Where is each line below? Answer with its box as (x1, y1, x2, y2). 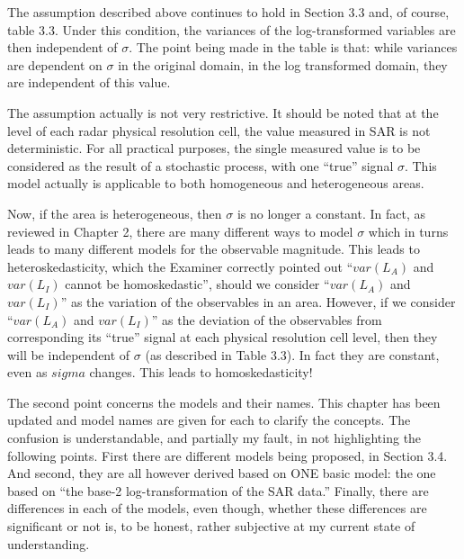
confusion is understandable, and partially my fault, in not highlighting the (7, 428, 422, 447)
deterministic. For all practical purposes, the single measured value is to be (7, 139, 421, 158)
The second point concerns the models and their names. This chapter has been (7, 392, 441, 411)
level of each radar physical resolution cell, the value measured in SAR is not (7, 121, 431, 140)
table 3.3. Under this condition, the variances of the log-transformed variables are (7, 20, 456, 39)
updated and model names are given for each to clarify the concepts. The (7, 410, 411, 429)
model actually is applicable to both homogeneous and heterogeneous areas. (7, 174, 424, 193)
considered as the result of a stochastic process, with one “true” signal (7, 156, 394, 175)
